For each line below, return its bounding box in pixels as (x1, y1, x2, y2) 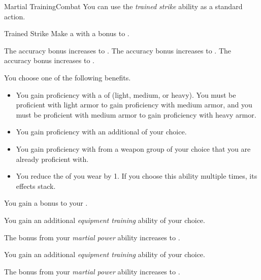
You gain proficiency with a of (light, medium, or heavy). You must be (16, 89, 236, 100)
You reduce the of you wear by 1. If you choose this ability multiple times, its (16, 171, 257, 181)
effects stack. (16, 180, 56, 191)
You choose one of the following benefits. (4, 72, 131, 82)
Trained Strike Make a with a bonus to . (4, 28, 129, 39)
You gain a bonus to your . (4, 198, 88, 208)
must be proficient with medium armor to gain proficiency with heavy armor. (16, 109, 256, 120)
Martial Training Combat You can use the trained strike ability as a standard (4, 1, 243, 11)
